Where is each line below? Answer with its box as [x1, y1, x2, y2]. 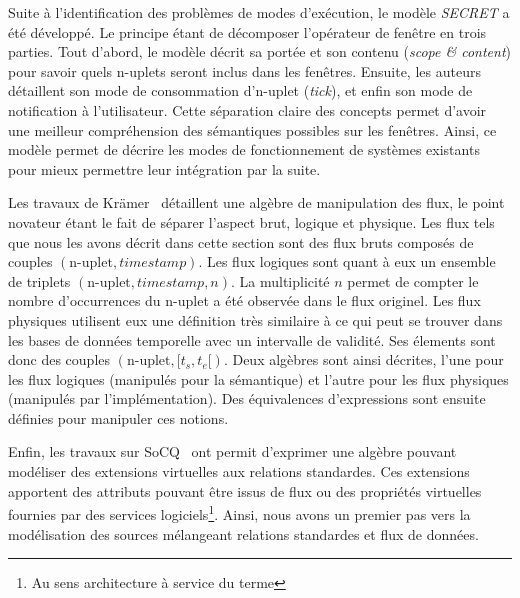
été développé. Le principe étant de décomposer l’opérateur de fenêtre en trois [8, 21, 487, 42]
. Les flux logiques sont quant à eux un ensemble [198, 251, 496, 272]
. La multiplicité [231, 270, 330, 291]
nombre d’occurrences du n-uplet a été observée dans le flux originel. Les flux [8, 290, 481, 311]
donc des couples [8, 349, 111, 370]
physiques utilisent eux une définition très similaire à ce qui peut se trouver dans [8, 309, 503, 330]
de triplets [8, 270, 71, 291]
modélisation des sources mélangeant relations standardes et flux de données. [8, 523, 479, 544]
